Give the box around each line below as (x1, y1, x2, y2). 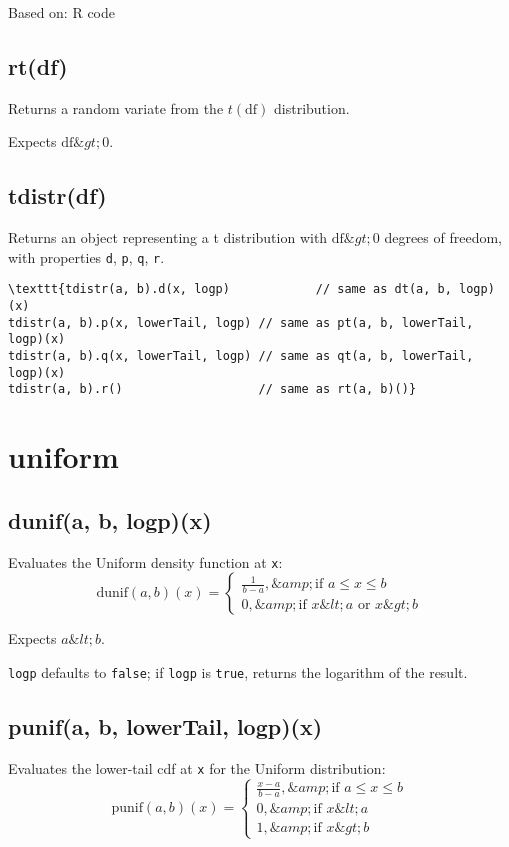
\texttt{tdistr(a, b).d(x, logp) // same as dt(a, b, (8, 282, 452, 297)
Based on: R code (8, 2, 116, 22)
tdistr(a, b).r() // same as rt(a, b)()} (8, 382, 417, 397)
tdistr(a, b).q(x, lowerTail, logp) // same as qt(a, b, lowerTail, (8, 349, 474, 364)
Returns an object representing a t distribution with (8, 227, 328, 248)
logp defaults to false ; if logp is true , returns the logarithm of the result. (8, 661, 468, 682)
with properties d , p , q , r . (8, 246, 165, 267)
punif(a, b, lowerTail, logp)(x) (8, 710, 323, 741)
